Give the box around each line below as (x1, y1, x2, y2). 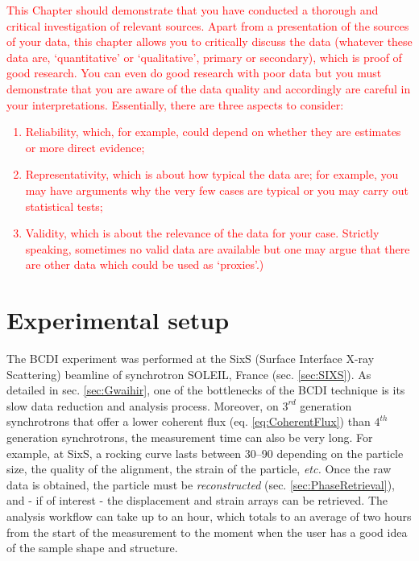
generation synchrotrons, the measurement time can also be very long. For (6, 429, 373, 445)
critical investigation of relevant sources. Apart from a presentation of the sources (6, 17, 409, 34)
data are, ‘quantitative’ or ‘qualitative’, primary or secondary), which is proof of (6, 48, 402, 65)
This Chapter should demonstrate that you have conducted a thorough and (6, 2, 379, 18)
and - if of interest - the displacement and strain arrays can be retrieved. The (6, 492, 388, 509)
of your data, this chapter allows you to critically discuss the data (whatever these (6, 33, 413, 50)
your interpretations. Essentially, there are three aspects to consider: (6, 96, 344, 113)
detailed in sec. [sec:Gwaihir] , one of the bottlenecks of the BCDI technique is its (6, 382, 405, 398)
